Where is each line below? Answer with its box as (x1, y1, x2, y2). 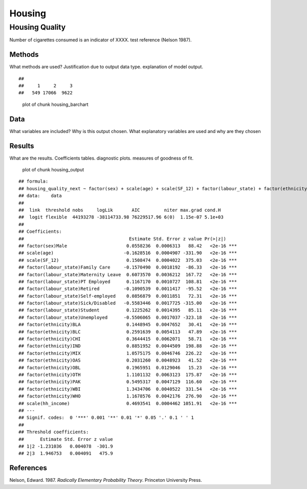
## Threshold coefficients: (18, 429, 89, 435)
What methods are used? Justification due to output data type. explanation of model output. (9, 64, 203, 70)
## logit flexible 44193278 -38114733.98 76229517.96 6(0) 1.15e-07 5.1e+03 (18, 214, 224, 220)
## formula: (18, 179, 49, 184)
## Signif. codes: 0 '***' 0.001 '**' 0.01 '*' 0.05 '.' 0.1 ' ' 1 (18, 415, 194, 420)
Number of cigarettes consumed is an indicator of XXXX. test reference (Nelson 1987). (9, 37, 192, 43)
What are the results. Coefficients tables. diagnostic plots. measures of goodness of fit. (9, 155, 194, 161)
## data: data (18, 193, 62, 199)
